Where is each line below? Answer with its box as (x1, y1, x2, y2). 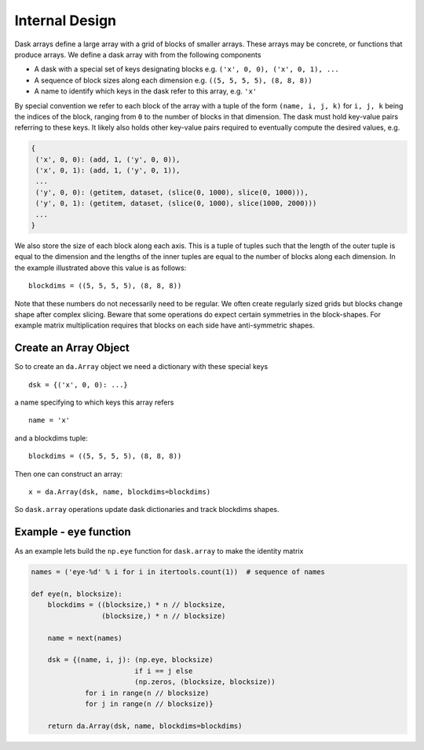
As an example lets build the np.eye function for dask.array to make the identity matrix (14, 547, 304, 556)
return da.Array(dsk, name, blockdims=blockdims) (47, 721, 243, 730)
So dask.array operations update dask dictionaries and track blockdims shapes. (14, 505, 280, 514)
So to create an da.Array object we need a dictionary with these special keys (14, 362, 269, 371)
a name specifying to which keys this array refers (14, 397, 174, 408)
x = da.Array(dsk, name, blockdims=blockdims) (28, 487, 211, 496)
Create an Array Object (14, 342, 130, 355)
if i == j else (134, 666, 193, 675)
